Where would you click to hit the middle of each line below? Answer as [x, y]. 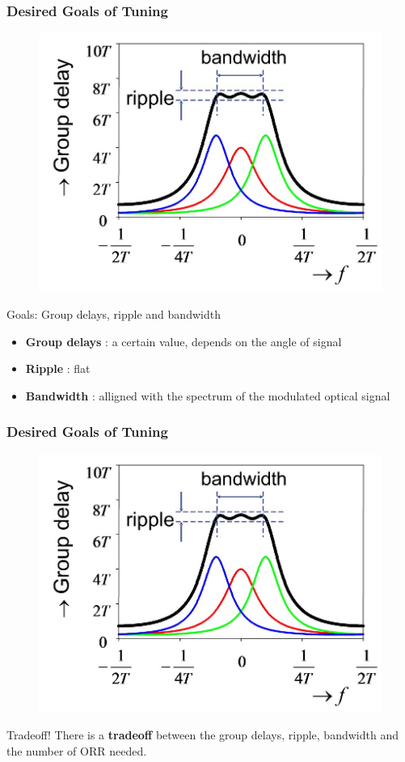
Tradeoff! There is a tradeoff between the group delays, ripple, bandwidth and [202, 735]
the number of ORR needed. [77, 750]
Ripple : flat [58, 368]
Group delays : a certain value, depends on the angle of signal [184, 341]
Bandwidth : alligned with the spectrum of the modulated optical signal [208, 395]
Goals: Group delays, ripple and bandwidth [114, 313]
